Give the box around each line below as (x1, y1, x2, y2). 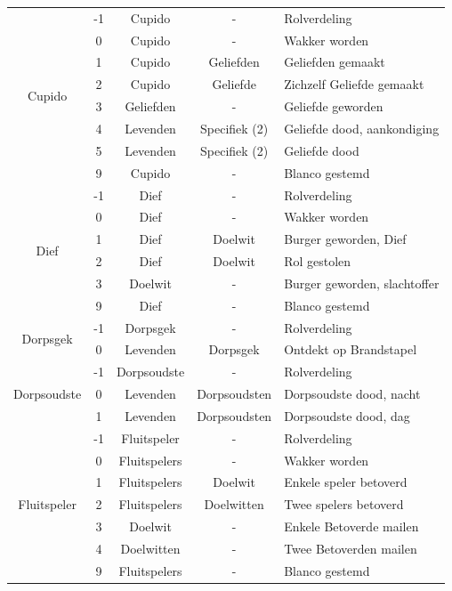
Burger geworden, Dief (284, 230, 407, 248)
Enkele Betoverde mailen (284, 517, 419, 536)
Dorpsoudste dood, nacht (284, 385, 421, 403)
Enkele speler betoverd (284, 473, 408, 491)
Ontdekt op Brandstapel (284, 340, 417, 359)
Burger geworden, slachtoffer (284, 273, 440, 292)
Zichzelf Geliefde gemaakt (284, 75, 424, 93)
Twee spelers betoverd (284, 495, 404, 514)
